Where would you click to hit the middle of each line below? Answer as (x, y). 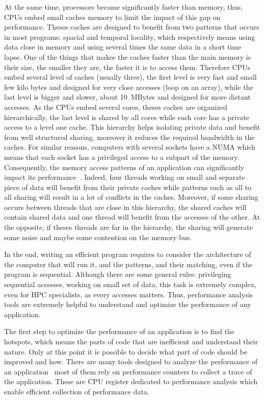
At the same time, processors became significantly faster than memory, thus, (124, 7)
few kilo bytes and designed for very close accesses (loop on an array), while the (129, 87)
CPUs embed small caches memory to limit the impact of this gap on (112, 17)
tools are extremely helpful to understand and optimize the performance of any (128, 304)
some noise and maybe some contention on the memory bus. (98, 237)
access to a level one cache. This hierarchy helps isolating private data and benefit (132, 127)
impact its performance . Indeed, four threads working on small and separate (125, 177)
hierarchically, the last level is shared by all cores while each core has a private (127, 117)
